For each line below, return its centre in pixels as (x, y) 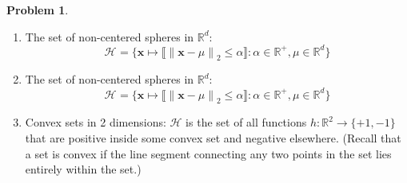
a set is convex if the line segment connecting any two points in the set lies (208, 153)
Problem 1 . (38, 10)
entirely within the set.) (83, 169)
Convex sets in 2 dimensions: (96, 122)
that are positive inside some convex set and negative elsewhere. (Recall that (213, 137)
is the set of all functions (246, 122)
